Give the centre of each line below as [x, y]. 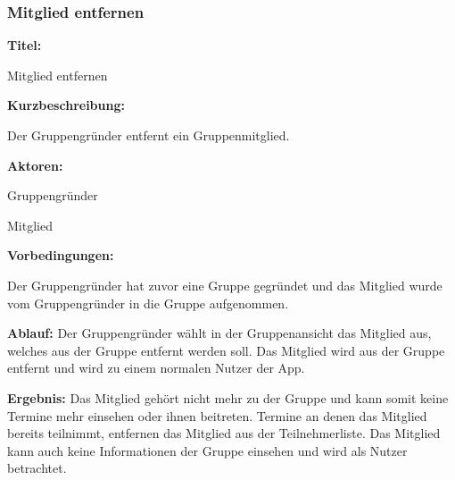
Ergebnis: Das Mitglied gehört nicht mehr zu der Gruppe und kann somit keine [228, 397]
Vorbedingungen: [61, 255]
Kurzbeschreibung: [66, 105]
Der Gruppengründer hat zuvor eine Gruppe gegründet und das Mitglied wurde [225, 285]
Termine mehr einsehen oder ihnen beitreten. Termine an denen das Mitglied [217, 415]
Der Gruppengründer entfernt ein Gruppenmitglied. [149, 135]
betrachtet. [37, 468]
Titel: [25, 45]
